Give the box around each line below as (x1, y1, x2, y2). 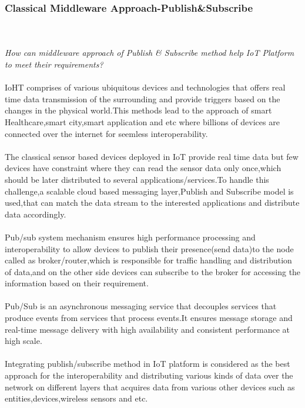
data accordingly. (5, 208, 66, 220)
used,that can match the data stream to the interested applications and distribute (5, 196, 300, 209)
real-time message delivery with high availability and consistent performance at (5, 323, 290, 335)
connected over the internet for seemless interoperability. (5, 127, 208, 139)
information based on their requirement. (5, 277, 149, 289)
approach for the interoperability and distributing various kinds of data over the (5, 369, 293, 382)
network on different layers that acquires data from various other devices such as (5, 380, 295, 393)
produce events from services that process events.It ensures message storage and (5, 312, 293, 324)
